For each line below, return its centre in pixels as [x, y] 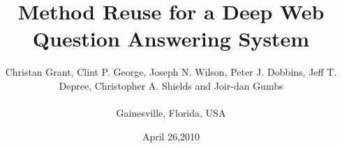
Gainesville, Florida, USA [171, 113]
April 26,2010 [171, 136]
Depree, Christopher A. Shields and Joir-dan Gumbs [171, 85]
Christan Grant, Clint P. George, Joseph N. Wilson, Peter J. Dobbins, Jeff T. [171, 72]
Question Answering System [171, 39]
